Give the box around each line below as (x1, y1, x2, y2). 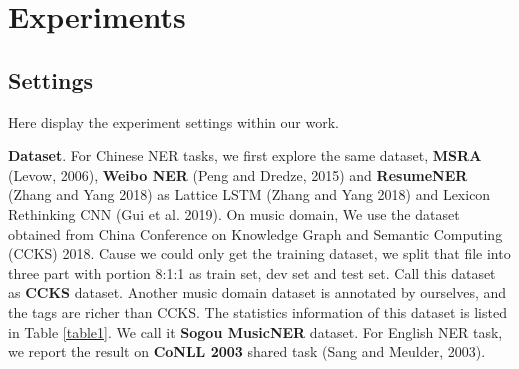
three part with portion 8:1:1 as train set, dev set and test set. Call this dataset (8, 262, 496, 283)
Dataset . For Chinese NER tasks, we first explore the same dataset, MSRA (8, 145, 482, 166)
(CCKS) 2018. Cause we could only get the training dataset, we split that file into (8, 243, 511, 264)
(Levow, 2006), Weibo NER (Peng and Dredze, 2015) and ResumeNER (8, 164, 468, 185)
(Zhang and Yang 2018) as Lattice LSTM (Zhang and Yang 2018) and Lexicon (8, 184, 491, 205)
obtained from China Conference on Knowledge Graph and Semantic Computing (8, 223, 503, 244)
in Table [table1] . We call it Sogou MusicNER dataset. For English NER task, (8, 321, 503, 342)
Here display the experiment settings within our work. (8, 111, 339, 132)
